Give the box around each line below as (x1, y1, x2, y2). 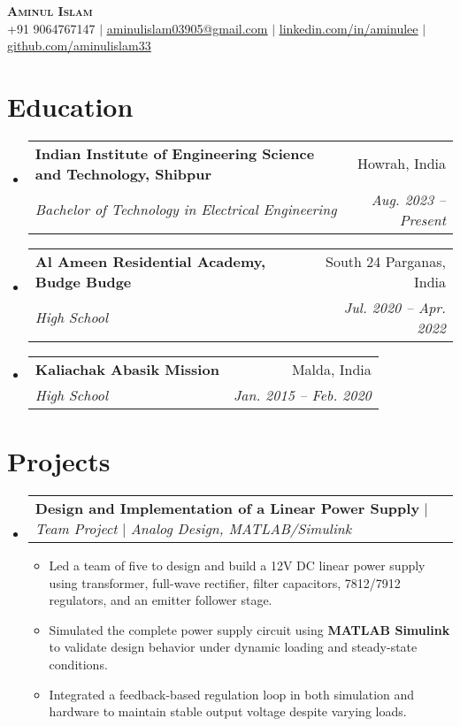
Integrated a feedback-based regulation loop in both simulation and (49, 684, 415, 703)
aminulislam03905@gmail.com (106, 19, 268, 37)
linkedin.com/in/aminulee (279, 19, 418, 37)
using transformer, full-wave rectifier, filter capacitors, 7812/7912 (49, 573, 401, 592)
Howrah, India (356, 153, 446, 174)
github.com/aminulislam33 (7, 36, 151, 55)
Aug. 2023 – (371, 188, 446, 210)
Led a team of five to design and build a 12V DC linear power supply (49, 556, 425, 575)
